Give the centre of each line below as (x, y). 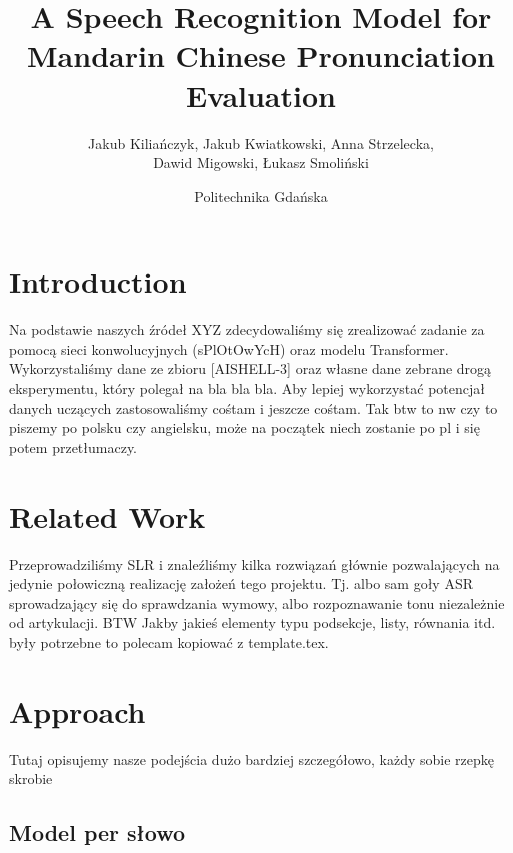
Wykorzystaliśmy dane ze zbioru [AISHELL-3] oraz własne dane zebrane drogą (250, 368)
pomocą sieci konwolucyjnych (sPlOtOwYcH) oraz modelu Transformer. (229, 348)
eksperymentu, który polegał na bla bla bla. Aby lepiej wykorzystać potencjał (247, 388)
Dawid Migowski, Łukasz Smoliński (261, 162)
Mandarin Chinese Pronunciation (261, 55)
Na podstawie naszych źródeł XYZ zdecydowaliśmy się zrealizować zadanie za (247, 329)
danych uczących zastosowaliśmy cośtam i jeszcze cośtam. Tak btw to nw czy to (253, 407)
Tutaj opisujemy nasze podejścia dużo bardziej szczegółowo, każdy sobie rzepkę (252, 758)
